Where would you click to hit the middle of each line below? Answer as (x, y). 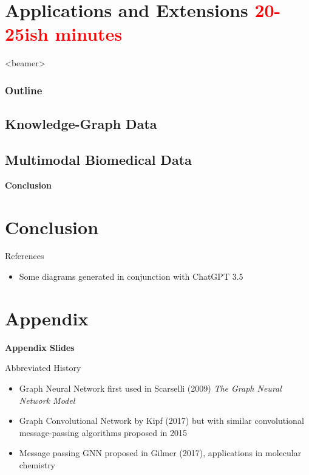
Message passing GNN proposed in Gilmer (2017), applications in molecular (160, 453)
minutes (89, 34)
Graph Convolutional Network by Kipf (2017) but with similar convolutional (161, 421)
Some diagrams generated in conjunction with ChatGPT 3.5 (131, 276)
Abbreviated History (43, 368)
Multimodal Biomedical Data (98, 159)
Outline (24, 90)
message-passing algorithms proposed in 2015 (103, 432)
